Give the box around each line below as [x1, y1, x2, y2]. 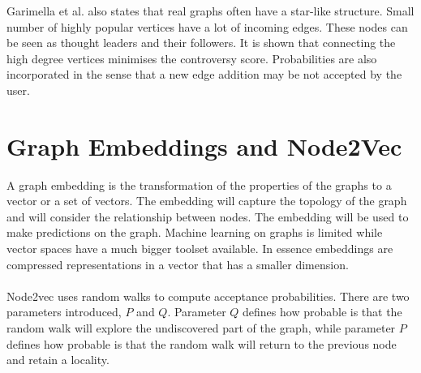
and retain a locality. [6, 351, 110, 368]
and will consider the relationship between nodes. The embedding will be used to [6, 208, 409, 225]
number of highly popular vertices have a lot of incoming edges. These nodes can [6, 18, 408, 35]
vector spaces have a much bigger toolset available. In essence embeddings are [6, 240, 393, 257]
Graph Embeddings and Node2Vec [6, 129, 402, 162]
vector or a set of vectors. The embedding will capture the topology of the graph [6, 192, 407, 209]
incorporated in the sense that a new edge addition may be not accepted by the [6, 66, 402, 83]
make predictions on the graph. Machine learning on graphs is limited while [6, 224, 383, 241]
